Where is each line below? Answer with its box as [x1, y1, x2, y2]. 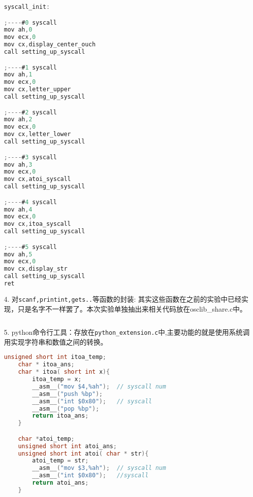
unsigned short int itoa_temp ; [4, 354, 106, 361]
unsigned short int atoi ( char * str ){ [18, 450, 149, 457]
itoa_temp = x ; [32, 376, 82, 383]
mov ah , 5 [4, 250, 32, 258]
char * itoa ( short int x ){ [18, 368, 110, 376]
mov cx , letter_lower [4, 131, 71, 138]
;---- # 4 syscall [4, 198, 57, 206]
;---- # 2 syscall [4, 108, 57, 116]
